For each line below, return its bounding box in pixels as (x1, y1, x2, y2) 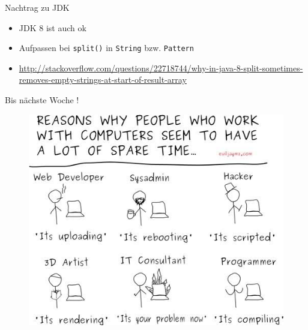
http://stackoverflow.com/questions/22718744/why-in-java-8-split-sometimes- (19, 61, 303, 74)
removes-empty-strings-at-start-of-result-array (19, 73, 187, 86)
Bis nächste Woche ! (5, 94, 79, 106)
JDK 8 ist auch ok (19, 21, 86, 34)
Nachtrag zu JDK (5, 1, 70, 13)
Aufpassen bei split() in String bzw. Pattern (19, 41, 194, 54)
